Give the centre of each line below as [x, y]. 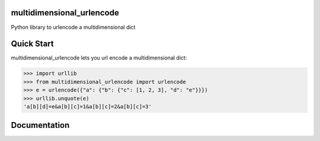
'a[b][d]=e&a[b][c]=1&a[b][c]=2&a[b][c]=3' [88, 106]
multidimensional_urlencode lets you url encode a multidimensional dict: [99, 58]
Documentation [40, 125]
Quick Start [32, 44]
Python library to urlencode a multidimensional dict [73, 27]
